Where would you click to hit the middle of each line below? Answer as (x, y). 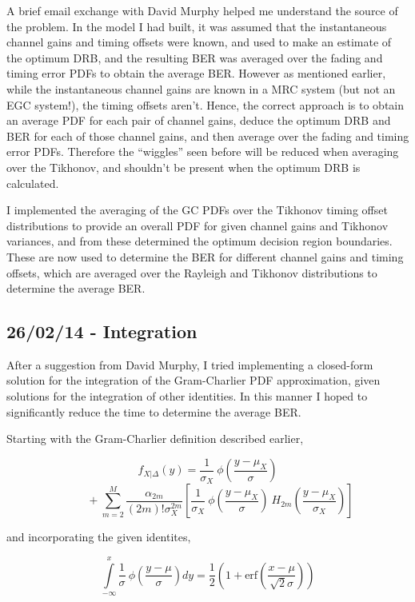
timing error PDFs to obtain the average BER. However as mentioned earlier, (196, 73)
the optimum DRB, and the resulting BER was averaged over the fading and (195, 57)
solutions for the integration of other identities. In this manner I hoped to (187, 396)
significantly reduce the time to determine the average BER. (154, 411)
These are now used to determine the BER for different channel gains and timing (205, 256)
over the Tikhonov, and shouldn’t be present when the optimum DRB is (184, 167)
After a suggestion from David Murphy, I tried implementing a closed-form (190, 364)
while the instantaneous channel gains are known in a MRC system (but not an (201, 88)
